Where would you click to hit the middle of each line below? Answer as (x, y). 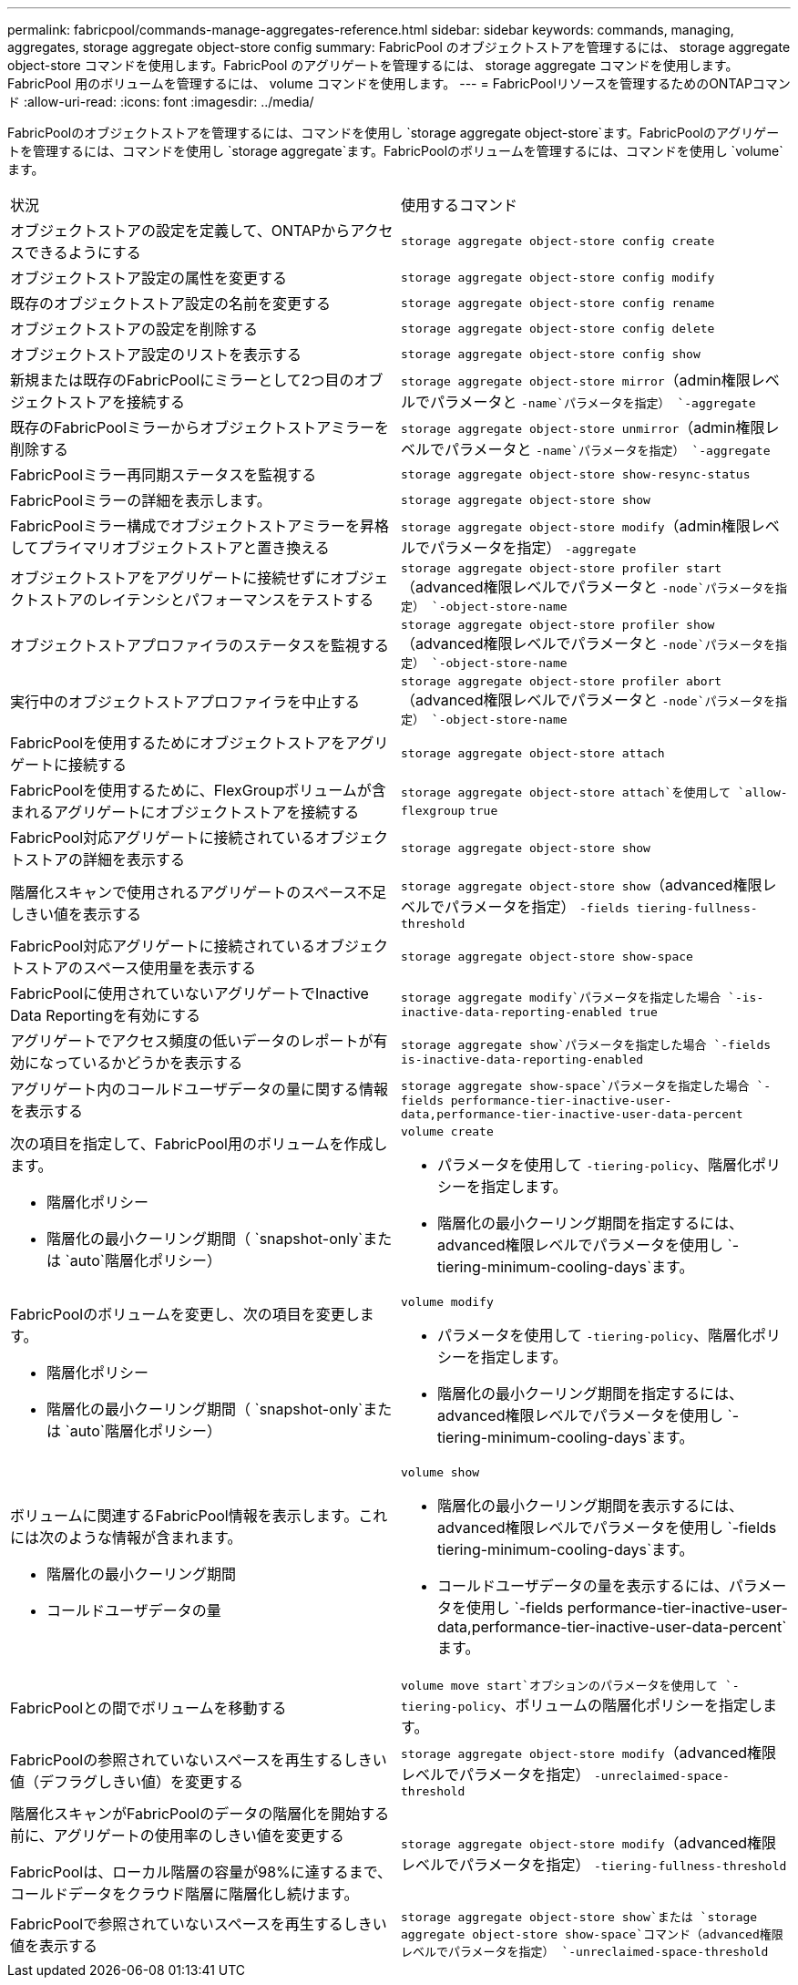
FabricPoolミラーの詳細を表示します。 (141, 500)
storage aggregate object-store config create (558, 241)
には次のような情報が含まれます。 (126, 1537)
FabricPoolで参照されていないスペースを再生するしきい (199, 1923)
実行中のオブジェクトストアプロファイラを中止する (185, 702)
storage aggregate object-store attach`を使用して (566, 792)
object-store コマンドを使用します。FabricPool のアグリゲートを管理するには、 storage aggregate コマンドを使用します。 (373, 65)
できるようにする (83, 252)
